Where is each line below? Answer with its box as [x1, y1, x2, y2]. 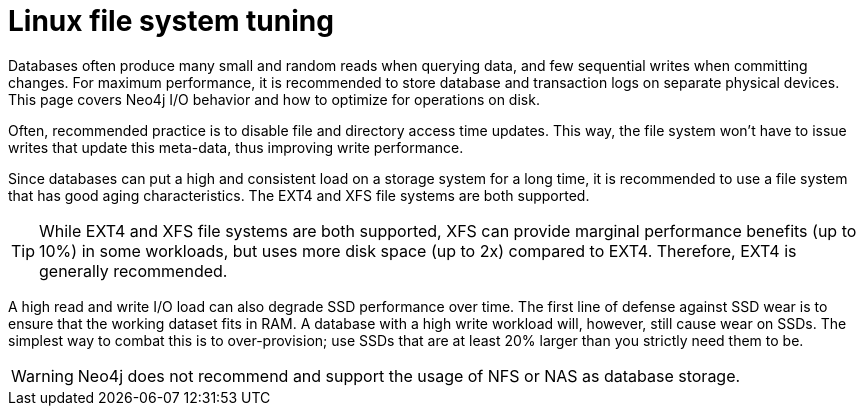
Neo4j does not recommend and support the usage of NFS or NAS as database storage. [77, 365, 741, 386]
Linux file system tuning [8, 4, 334, 38]
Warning [11, 365, 74, 386]
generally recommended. [39, 260, 228, 281]
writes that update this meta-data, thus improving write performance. [8, 138, 464, 156]
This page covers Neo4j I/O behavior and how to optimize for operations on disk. [8, 90, 540, 108]
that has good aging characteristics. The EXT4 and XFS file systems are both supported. [8, 186, 590, 204]
